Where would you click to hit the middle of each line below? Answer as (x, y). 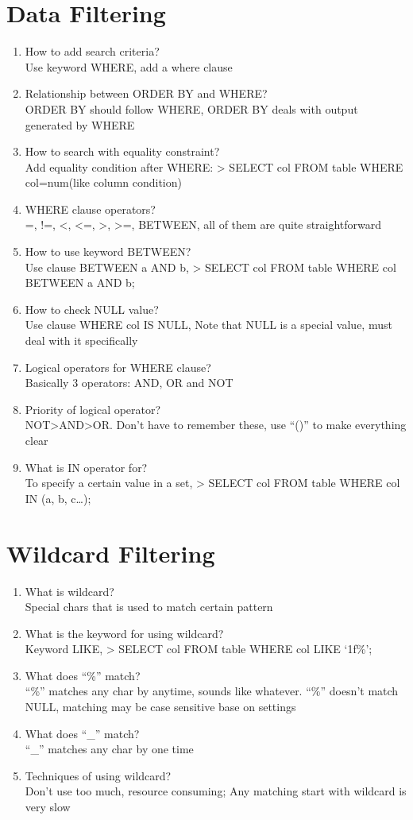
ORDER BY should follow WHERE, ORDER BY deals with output (191, 108)
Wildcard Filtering (111, 553)
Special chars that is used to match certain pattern (149, 607)
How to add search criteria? (92, 51)
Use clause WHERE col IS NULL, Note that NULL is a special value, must (208, 325)
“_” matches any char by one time (109, 749)
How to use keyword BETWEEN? (108, 251)
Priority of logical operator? (93, 409)
